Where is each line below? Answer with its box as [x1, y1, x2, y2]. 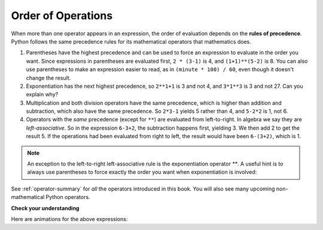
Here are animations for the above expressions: [11, 215, 128, 222]
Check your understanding [11, 204, 80, 211]
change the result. [26, 74, 71, 81]
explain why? [26, 91, 59, 98]
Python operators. [45, 194, 90, 201]
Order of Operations [11, 9, 113, 22]
